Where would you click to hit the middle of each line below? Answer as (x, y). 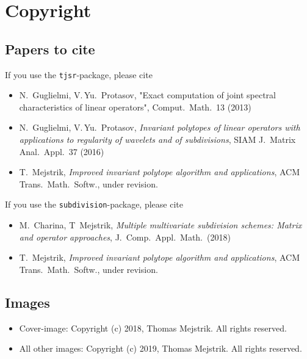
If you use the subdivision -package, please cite (94, 204)
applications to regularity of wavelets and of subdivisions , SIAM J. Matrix (157, 140)
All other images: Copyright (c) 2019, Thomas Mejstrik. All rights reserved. (161, 348)
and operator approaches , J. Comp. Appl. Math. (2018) (125, 237)
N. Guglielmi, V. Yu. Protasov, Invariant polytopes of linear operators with (160, 127)
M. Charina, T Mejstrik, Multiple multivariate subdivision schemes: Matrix (161, 225)
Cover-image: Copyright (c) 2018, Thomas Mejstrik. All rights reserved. (153, 328)
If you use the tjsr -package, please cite (79, 74)
